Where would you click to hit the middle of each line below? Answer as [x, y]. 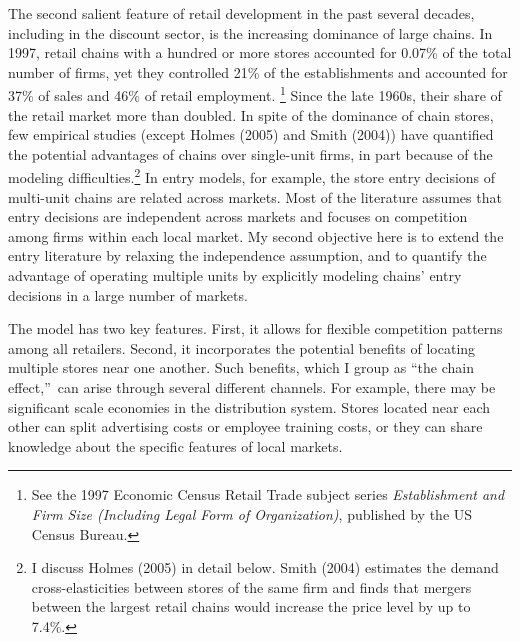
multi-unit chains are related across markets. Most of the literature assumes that [255, 196]
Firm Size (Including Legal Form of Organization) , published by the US [252, 513]
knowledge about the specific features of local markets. [175, 445]
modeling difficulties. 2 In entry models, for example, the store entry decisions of [252, 176]
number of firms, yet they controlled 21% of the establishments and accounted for [258, 71]
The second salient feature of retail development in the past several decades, [241, 13]
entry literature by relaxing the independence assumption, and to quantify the [247, 255]
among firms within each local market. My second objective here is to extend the [256, 235]
